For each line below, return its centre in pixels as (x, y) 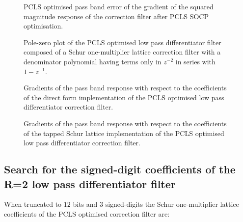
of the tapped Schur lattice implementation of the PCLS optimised (124, 133)
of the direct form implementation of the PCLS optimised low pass (124, 97)
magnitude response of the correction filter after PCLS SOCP (116, 16)
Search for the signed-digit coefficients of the (120, 169)
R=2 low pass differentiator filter (90, 183)
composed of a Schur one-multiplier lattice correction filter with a (122, 52)
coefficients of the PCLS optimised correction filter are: (87, 213)
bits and (85, 204)
